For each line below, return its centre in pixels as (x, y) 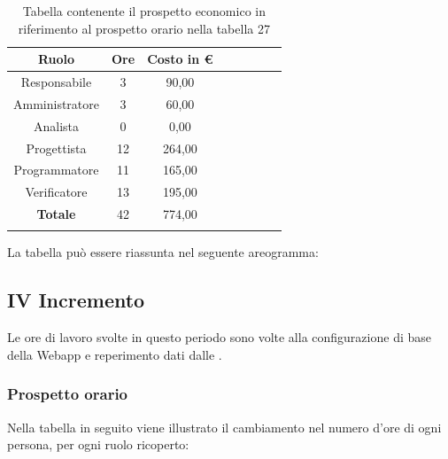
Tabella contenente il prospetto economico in (144, 11)
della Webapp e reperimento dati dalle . (115, 354)
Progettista (56, 148)
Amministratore (56, 103)
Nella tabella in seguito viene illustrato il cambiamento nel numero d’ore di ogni (224, 427)
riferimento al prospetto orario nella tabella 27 (144, 28)
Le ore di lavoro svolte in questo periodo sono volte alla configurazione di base (219, 337)
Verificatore (56, 192)
